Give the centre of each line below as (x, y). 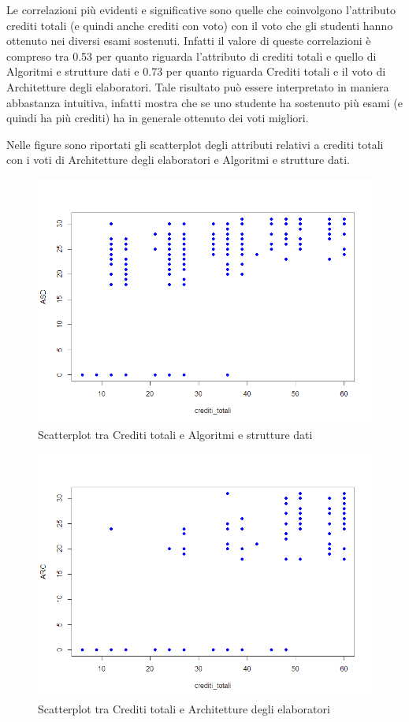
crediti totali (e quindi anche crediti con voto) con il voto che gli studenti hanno (200, 25)
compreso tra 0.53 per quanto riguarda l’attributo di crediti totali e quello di (191, 56)
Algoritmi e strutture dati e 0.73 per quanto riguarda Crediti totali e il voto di (196, 71)
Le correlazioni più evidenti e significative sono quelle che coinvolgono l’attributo (201, 9)
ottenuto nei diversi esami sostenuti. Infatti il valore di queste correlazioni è (189, 41)
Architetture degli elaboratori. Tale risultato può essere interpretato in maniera (198, 86)
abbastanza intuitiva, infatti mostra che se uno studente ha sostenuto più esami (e (205, 102)
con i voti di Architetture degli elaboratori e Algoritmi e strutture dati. (178, 160)
